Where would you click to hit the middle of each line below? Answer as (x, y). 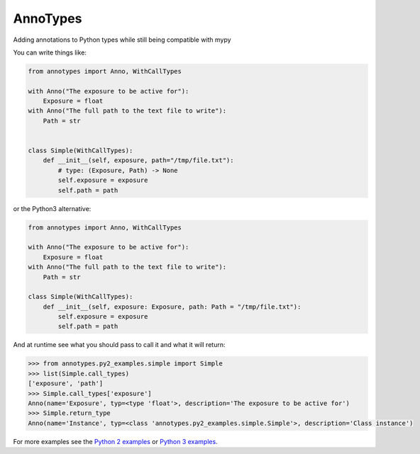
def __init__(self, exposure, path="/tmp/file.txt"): (138, 160)
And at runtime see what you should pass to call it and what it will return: (119, 345)
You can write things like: (50, 52)
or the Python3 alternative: (52, 208)
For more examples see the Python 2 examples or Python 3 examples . (115, 441)
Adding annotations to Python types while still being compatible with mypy (122, 40)
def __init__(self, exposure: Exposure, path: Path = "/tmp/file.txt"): (172, 307)
